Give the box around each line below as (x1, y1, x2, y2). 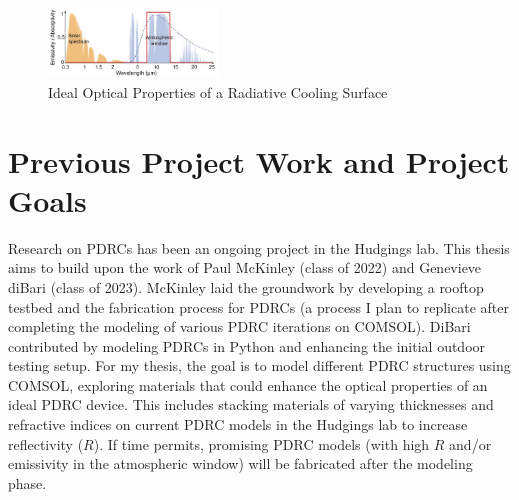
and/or (449, 433, 492, 454)
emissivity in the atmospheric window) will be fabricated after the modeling (8, 453, 473, 474)
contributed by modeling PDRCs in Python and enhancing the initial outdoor (8, 335, 486, 356)
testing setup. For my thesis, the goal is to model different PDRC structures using (8, 355, 511, 376)
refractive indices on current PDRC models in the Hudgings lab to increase (8, 414, 468, 435)
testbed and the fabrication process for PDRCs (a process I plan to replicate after (8, 296, 509, 317)
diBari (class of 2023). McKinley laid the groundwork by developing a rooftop (8, 276, 484, 297)
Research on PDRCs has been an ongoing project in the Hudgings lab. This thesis (8, 237, 510, 258)
